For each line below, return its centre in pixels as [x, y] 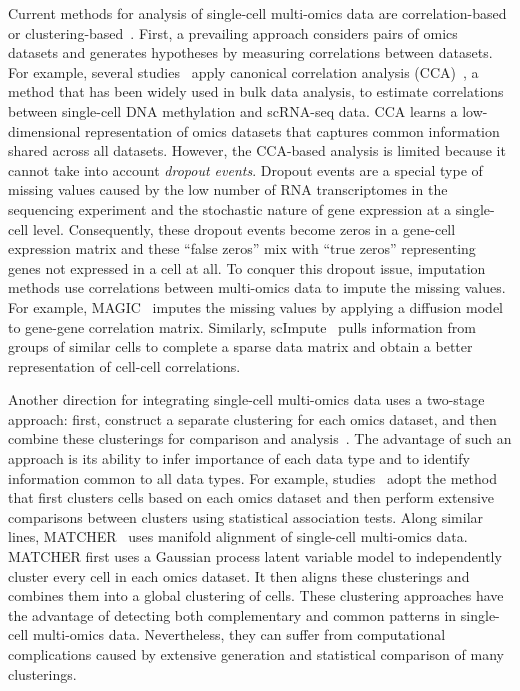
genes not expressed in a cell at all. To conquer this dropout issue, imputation [247, 267]
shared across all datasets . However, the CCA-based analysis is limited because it [257, 150]
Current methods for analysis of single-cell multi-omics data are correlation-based [257, 13]
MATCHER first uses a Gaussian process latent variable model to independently [255, 556]
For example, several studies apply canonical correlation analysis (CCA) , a [243, 71]
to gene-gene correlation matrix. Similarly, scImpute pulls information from [242, 326]
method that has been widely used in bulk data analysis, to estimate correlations [256, 91]
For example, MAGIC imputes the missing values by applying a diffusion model [256, 306]
